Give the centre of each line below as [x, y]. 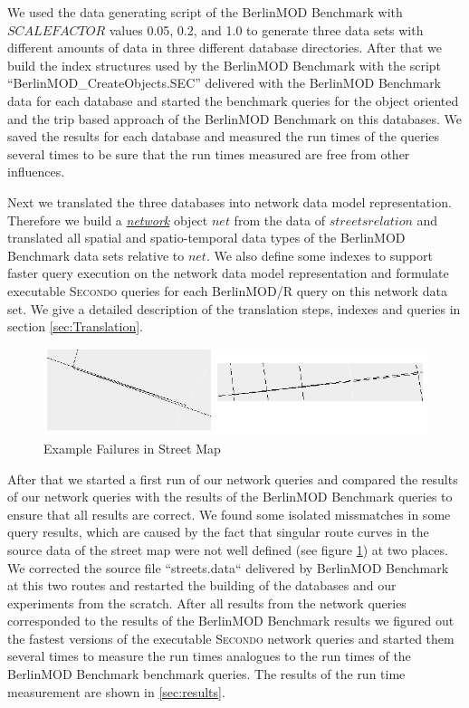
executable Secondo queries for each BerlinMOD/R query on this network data [227, 290]
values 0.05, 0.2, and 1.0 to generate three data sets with [266, 29]
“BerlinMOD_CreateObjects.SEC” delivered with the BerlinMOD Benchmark [225, 83]
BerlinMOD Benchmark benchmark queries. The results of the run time [206, 674]
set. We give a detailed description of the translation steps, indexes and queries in [234, 308]
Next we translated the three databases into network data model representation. [230, 201]
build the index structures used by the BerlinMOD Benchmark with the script [225, 65]
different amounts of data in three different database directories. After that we [225, 48]
